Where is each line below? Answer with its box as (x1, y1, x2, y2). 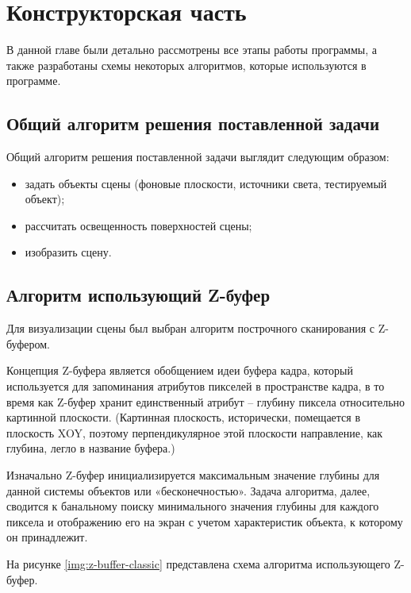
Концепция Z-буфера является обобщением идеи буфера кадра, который (6, 362, 353, 379)
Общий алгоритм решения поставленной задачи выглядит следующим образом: (6, 148, 390, 165)
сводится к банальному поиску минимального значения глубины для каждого (6, 498, 379, 514)
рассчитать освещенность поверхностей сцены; (25, 217, 252, 233)
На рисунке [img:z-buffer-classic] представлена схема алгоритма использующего (6, 556, 390, 572)
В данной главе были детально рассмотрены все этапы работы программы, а (6, 41, 378, 58)
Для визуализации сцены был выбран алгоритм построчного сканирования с (6, 320, 375, 337)
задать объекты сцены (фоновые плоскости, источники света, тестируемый (25, 175, 387, 191)
